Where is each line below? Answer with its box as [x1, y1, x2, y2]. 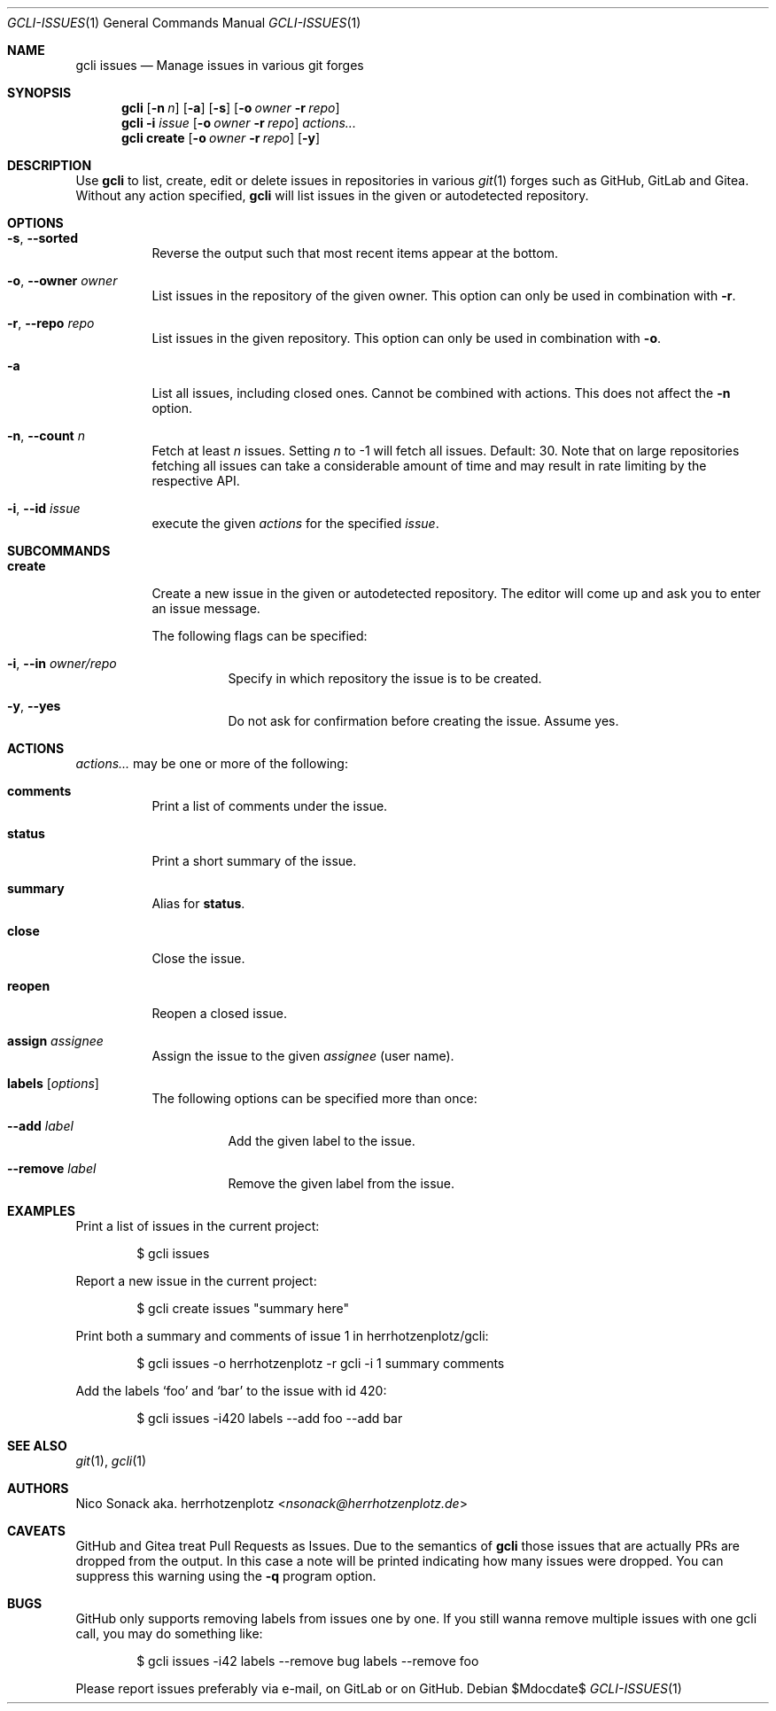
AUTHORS [7, 1481, 69, 1496]
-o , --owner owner [7, 273, 118, 288]
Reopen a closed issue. [151, 1006, 287, 1021]
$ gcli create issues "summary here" [136, 1301, 349, 1316]
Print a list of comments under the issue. [151, 798, 388, 813]
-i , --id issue [7, 501, 81, 516]
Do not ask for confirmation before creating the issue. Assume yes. [228, 713, 619, 728]
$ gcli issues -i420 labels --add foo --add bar [136, 1411, 403, 1426]
